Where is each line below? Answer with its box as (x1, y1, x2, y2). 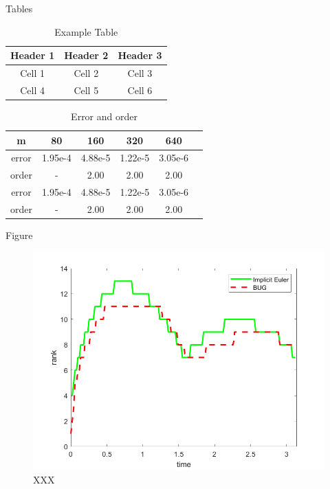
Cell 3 (127, 66, 153, 80)
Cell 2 (74, 66, 99, 80)
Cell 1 (20, 66, 45, 80)
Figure (5, 228, 33, 242)
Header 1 (10, 48, 55, 62)
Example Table (54, 24, 118, 38)
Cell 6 (127, 82, 153, 97)
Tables (5, 1, 33, 15)
